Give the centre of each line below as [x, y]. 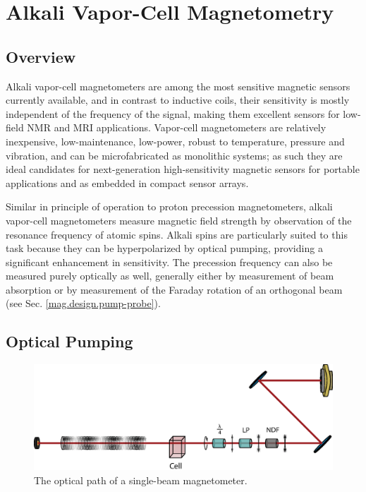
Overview [41, 56]
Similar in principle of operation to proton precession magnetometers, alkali [169, 206]
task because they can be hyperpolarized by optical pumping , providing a [164, 248]
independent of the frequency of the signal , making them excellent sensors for [173, 113]
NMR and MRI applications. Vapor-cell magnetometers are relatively [177, 127]
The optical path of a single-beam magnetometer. [141, 480]
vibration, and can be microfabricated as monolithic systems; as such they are [174, 155]
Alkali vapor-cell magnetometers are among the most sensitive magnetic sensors [178, 86]
